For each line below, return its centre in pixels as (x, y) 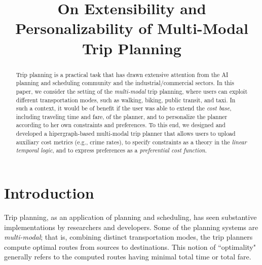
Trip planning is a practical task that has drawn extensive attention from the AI (122, 74)
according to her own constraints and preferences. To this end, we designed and (121, 125)
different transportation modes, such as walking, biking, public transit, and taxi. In (126, 100)
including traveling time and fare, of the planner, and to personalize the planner (122, 116)
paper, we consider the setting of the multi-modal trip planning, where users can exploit (132, 91)
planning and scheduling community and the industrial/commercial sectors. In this (125, 83)
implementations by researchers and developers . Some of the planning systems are (131, 227)
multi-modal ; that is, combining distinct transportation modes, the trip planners (128, 237)
